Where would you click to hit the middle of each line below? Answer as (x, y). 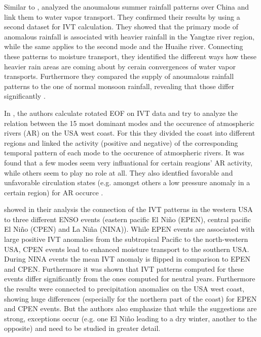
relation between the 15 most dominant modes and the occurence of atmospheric (129, 123)
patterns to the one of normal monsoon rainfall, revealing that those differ (119, 86)
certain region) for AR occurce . (54, 192)
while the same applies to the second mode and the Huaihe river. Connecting (124, 46)
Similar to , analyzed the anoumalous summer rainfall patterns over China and (127, 7)
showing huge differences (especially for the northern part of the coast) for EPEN (130, 298)
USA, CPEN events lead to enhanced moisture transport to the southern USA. (127, 249)
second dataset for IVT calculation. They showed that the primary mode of (121, 27)
